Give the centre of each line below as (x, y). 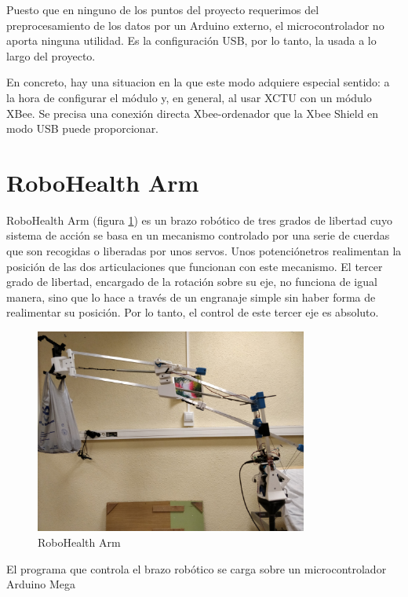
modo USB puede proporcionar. (83, 128)
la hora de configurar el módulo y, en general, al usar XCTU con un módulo (189, 97)
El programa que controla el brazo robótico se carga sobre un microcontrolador (197, 568)
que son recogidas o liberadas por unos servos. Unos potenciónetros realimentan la (204, 251)
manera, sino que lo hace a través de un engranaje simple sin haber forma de (191, 297)
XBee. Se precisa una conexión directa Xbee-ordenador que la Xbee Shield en (193, 113)
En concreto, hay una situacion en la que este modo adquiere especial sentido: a (198, 82)
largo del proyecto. (51, 55)
